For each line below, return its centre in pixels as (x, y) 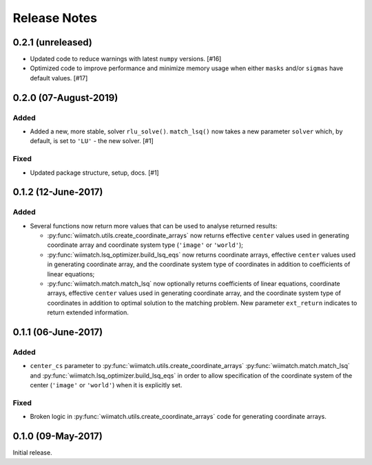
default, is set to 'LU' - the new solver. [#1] (92, 141)
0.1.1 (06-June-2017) (58, 333)
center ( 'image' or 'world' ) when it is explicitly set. (106, 385)
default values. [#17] (59, 78)
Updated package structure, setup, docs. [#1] (94, 173)
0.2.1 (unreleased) (52, 42)
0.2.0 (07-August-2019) (65, 97)
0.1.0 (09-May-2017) (58, 436)
